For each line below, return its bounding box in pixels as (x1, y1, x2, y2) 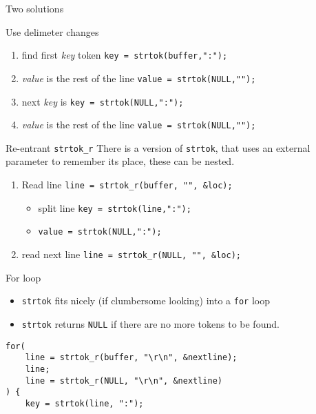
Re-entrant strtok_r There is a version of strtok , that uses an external (6, 140, 310, 155)
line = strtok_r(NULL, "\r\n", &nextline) (25, 375, 222, 386)
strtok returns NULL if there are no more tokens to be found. (21, 316, 280, 331)
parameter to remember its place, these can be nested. (6, 154, 235, 168)
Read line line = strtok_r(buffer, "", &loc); (21, 177, 233, 192)
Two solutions (6, 1, 64, 15)
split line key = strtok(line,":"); (38, 200, 191, 215)
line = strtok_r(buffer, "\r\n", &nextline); (25, 353, 238, 363)
